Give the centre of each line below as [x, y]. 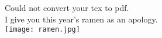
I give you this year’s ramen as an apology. [81, 19]
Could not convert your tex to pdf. [67, 7]
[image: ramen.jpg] [42, 30]
